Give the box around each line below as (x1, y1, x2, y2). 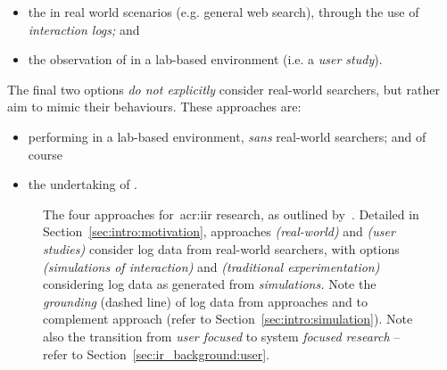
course (28, 144, 63, 163)
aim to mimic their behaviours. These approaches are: (7, 97, 302, 116)
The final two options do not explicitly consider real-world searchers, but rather (7, 79, 440, 98)
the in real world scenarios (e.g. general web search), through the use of (28, 3, 419, 21)
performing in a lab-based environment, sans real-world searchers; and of (28, 127, 426, 145)
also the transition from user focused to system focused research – (43, 326, 401, 345)
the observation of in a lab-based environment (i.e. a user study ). (28, 50, 383, 69)
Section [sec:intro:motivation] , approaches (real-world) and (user (43, 222, 395, 241)
